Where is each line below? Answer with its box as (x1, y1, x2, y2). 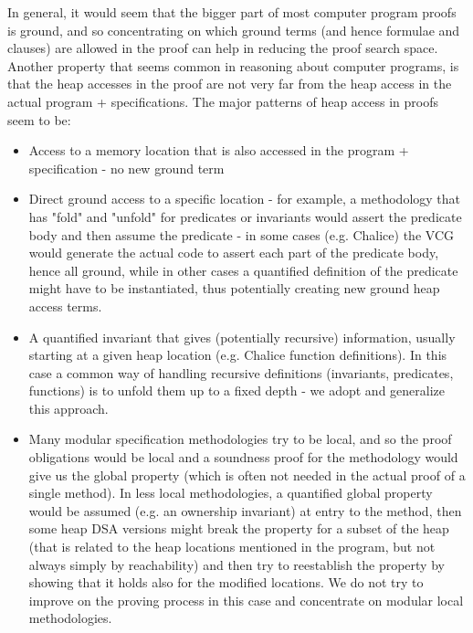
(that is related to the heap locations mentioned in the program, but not (28, 537, 436, 556)
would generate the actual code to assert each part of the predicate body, (28, 243, 439, 262)
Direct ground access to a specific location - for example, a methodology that (28, 189, 461, 208)
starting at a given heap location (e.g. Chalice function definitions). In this (28, 345, 447, 364)
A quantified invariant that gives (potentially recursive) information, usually (28, 327, 456, 346)
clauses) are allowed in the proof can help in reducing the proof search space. (7, 38, 438, 58)
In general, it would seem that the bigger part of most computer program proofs (7, 3, 457, 21)
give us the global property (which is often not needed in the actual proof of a (28, 465, 466, 484)
